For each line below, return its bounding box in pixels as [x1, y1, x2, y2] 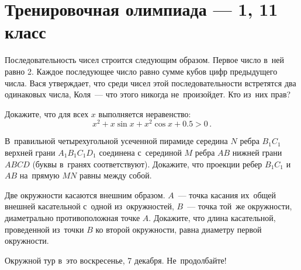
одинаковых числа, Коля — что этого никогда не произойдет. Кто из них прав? [5, 88, 291, 100]
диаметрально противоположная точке [5, 211, 140, 223]
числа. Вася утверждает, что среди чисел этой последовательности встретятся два [5, 76, 296, 89]
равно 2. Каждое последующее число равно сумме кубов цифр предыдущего [5, 65, 278, 77]
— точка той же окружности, [187, 200, 292, 212]
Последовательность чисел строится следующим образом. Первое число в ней [5, 54, 285, 66]
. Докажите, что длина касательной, [148, 211, 276, 223]
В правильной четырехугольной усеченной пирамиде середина [5, 135, 228, 147]
